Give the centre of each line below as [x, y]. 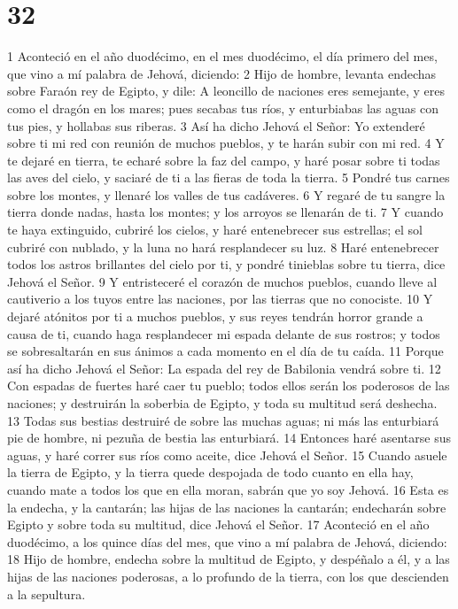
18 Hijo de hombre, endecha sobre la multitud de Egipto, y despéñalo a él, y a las [229, 559]
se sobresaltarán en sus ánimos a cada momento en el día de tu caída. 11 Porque [225, 351]
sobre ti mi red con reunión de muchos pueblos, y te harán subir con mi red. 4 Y [226, 143]
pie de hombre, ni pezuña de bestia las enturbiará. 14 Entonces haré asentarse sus [229, 438]
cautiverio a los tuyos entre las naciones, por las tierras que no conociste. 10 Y [220, 299]
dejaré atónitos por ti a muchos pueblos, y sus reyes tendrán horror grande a [215, 316]
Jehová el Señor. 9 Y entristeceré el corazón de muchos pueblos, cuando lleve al [222, 281]
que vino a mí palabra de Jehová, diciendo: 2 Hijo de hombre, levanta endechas [222, 73]
